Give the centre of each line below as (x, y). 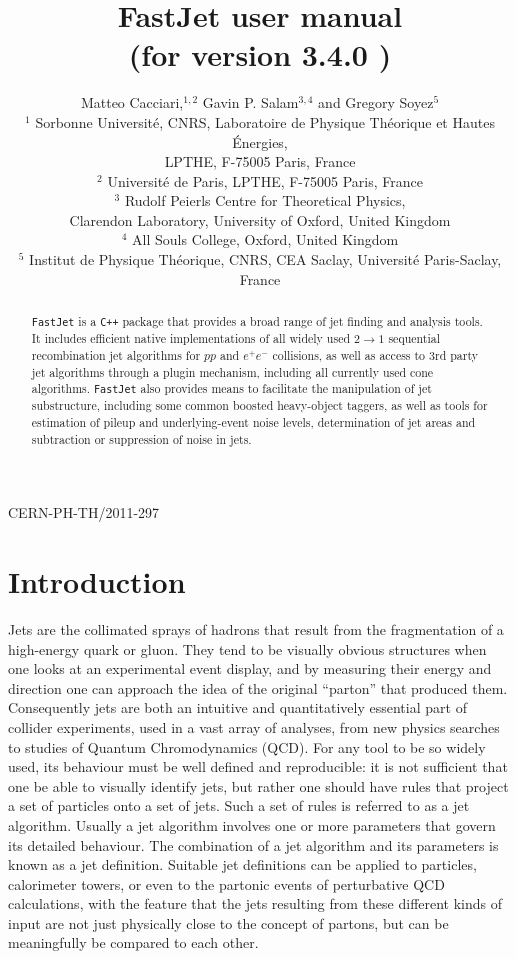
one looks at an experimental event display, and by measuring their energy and (250, 668)
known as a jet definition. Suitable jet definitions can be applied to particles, (242, 864)
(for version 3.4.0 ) (260, 54)
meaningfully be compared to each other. (133, 942)
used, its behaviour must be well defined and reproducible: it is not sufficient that (258, 766)
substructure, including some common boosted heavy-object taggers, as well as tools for (259, 405)
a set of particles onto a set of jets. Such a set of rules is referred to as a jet (239, 805)
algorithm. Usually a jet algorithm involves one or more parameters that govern (252, 824)
